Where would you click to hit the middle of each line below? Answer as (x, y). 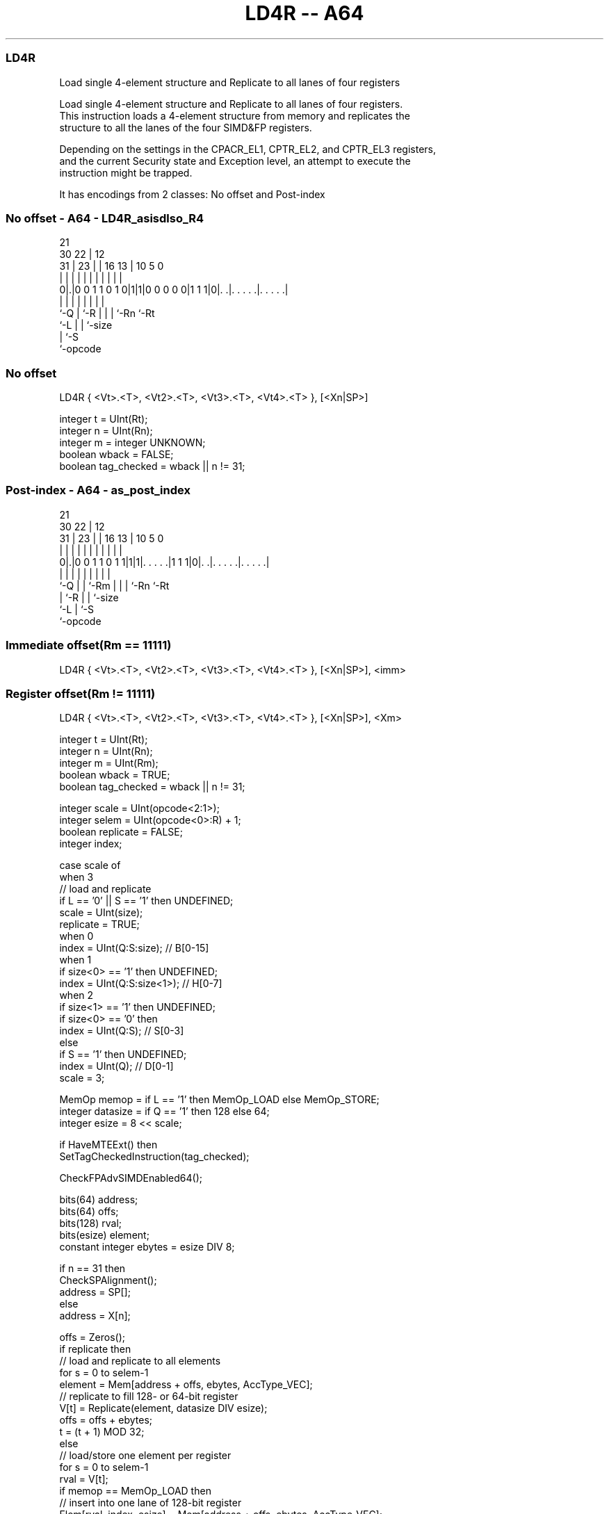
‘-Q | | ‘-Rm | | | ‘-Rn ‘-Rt (114, 585)
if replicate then (95, 1349)
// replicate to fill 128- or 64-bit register (149, 1397)
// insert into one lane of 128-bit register (151, 1503)
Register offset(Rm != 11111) (81, 693)
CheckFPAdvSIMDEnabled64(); (131, 1178)
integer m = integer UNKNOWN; (132, 442)
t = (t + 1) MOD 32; (102, 1432)
